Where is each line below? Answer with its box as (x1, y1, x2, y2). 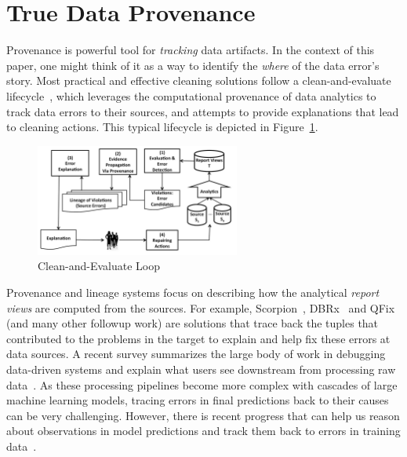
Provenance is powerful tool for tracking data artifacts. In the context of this (6, 42, 375, 58)
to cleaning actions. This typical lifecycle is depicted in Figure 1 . (6, 119, 318, 135)
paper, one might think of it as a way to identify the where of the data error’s (6, 57, 380, 73)
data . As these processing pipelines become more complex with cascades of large (6, 376, 398, 393)
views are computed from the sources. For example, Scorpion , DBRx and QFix (6, 299, 395, 316)
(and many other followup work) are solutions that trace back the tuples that (6, 315, 379, 331)
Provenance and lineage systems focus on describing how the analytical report (6, 283, 380, 300)
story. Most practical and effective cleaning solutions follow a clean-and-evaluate (6, 72, 391, 89)
